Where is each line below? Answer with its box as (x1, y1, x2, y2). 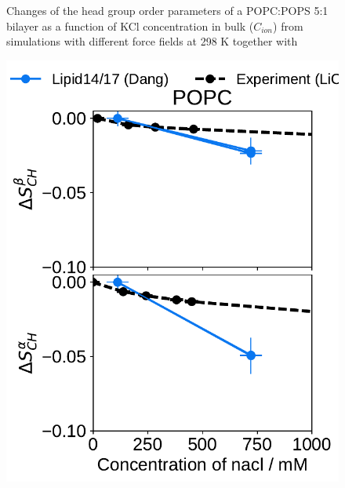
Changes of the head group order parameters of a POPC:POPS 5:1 (6, 2, 329, 18)
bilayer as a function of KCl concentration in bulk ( (6, 17, 254, 34)
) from (273, 17, 303, 34)
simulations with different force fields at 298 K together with (6, 33, 298, 49)
